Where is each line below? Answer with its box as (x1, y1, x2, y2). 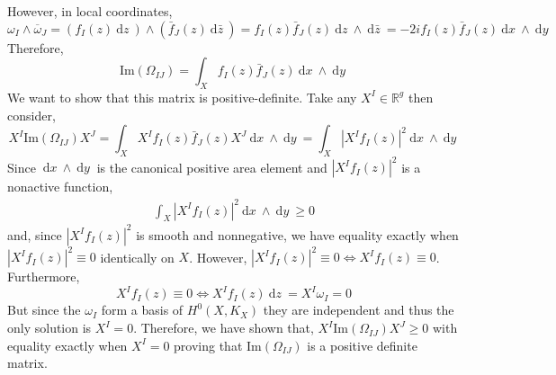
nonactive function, (7, 177, 113, 196)
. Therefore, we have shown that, (133, 318, 314, 337)
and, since (7, 225, 62, 244)
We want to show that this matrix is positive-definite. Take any (7, 87, 357, 106)
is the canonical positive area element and (96, 157, 327, 176)
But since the (7, 300, 81, 319)
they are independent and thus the (263, 300, 454, 319)
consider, (7, 105, 56, 124)
